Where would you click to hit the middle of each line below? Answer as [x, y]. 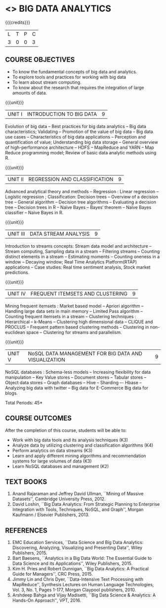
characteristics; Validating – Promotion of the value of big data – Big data [79, 132]
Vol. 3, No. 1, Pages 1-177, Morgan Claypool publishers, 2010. [74, 590]
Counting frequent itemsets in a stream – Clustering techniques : [71, 316]
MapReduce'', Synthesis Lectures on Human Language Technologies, [83, 585]
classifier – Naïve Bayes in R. [34, 212]
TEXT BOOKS [26, 482]
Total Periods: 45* [24, 403]
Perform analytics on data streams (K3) [52, 450]
